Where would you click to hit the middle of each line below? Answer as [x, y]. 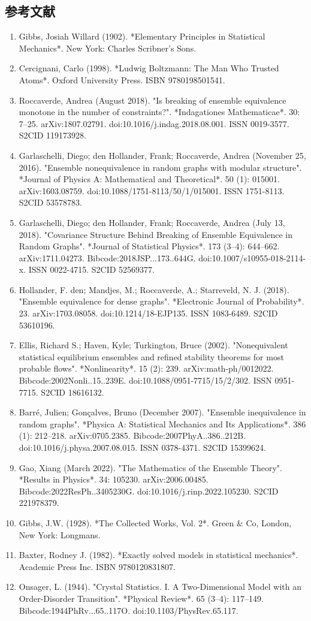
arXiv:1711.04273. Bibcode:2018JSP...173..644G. [107, 257]
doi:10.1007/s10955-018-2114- [252, 257]
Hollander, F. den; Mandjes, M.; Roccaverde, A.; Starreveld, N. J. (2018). [154, 289]
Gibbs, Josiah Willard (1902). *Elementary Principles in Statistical [142, 36]
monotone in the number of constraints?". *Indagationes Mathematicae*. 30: [159, 112]
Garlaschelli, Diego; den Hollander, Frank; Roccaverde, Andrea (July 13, [152, 222]
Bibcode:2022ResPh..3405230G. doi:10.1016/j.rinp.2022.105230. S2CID [149, 491]
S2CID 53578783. [50, 202]
